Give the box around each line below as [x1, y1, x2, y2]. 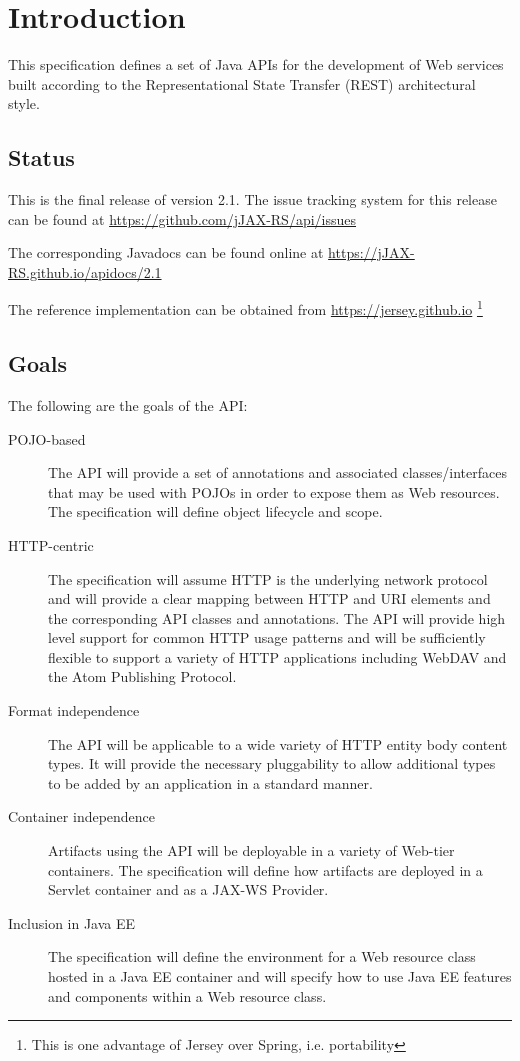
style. [8, 93, 40, 114]
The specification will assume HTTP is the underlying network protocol [48, 568, 488, 589]
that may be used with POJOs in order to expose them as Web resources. [48, 481, 500, 502]
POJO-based [8, 428, 86, 449]
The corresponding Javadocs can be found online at [8, 242, 324, 263]
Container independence [8, 806, 156, 827]
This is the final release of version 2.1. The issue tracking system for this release [8, 189, 497, 210]
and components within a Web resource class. [48, 985, 327, 1006]
